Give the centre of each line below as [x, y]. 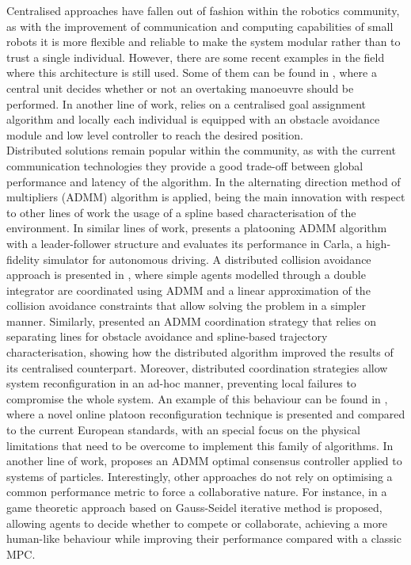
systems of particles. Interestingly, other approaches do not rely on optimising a [200, 476]
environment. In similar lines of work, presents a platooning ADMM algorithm [197, 228]
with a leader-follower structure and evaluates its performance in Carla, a [185, 243]
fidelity [23, 259]
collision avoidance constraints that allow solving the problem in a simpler [186, 305]
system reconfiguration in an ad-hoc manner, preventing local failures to [181, 383]
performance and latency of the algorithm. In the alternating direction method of [204, 181]
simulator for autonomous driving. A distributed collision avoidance [207, 259]
